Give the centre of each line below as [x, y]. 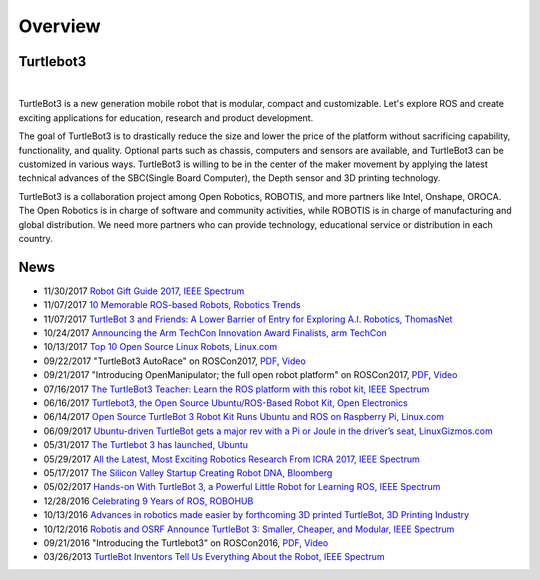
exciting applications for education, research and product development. [166, 117]
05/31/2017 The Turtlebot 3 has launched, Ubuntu [146, 445]
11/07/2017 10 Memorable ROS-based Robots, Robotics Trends [172, 305]
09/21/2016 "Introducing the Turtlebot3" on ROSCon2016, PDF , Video [186, 542]
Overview [59, 26]
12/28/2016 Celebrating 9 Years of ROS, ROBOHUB [148, 501]
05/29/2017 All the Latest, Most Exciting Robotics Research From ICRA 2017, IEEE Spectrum [231, 459]
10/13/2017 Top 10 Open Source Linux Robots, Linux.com [160, 347]
